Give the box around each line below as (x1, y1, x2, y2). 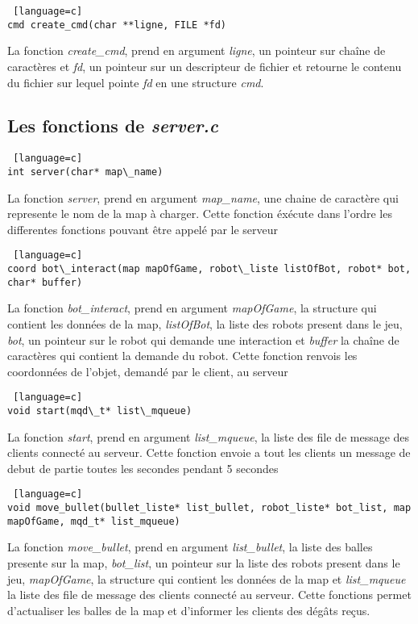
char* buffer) (7, 276, 83, 288)
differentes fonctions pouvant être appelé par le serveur (7, 220, 279, 237)
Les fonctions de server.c (7, 113, 218, 138)
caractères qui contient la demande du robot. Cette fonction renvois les (7, 347, 358, 364)
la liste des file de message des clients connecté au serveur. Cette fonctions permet (7, 586, 412, 603)
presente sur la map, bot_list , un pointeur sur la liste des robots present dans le (7, 554, 400, 571)
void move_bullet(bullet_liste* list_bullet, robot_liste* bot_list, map (7, 502, 412, 514)
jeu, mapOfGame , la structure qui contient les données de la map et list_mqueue (7, 570, 406, 587)
